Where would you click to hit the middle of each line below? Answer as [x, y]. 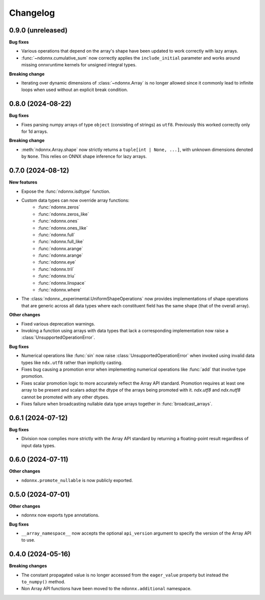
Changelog [32, 13]
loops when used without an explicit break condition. [75, 90]
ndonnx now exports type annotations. [60, 515]
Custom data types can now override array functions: [75, 200]
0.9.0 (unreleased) [38, 30]
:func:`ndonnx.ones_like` [63, 228]
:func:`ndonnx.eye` [57, 262]
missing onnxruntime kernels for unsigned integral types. [79, 65]
